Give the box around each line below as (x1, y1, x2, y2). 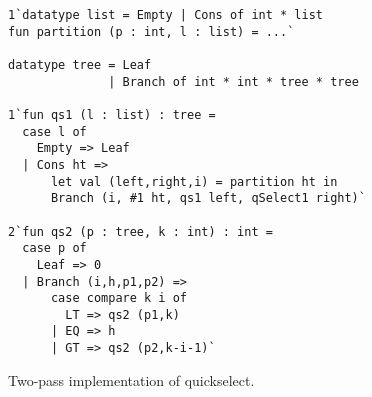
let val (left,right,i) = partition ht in (50, 174, 338, 189)
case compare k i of (50, 291, 187, 306)
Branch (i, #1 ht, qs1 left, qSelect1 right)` (50, 191, 366, 206)
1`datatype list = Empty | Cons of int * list (8, 8, 323, 22)
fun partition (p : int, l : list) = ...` (8, 24, 295, 39)
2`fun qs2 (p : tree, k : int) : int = (8, 224, 273, 239)
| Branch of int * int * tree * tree (108, 74, 359, 89)
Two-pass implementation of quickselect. (8, 369, 255, 390)
